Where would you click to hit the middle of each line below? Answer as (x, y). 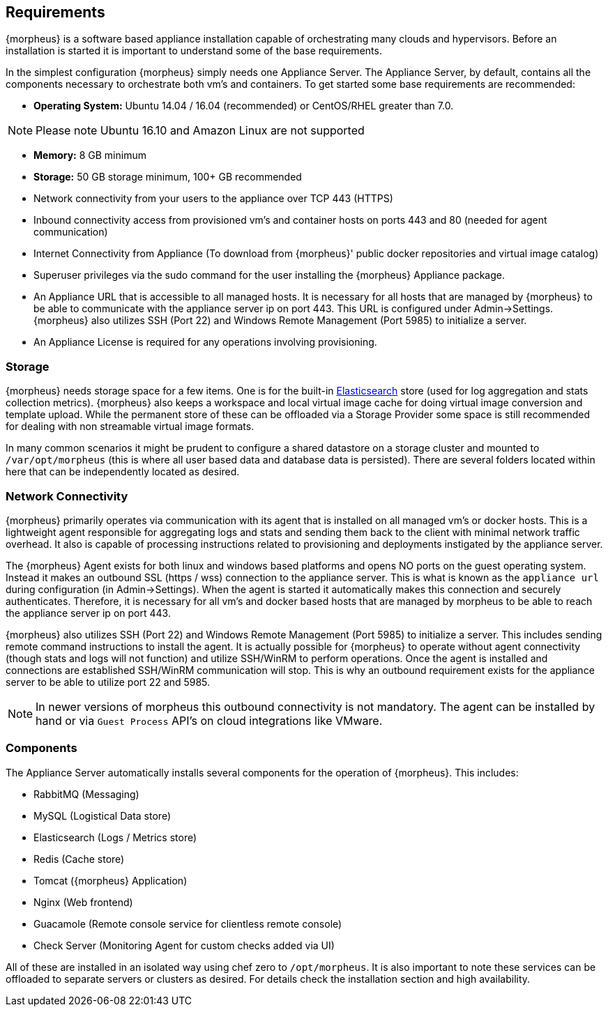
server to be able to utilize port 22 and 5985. (108, 682)
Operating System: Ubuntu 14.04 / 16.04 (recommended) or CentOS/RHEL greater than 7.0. (244, 106)
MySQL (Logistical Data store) (102, 815)
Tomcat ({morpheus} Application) (111, 880)
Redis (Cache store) (79, 859)
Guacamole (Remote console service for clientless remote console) (188, 923)
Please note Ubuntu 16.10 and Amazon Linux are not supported (200, 131)
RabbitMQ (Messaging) (86, 794)
